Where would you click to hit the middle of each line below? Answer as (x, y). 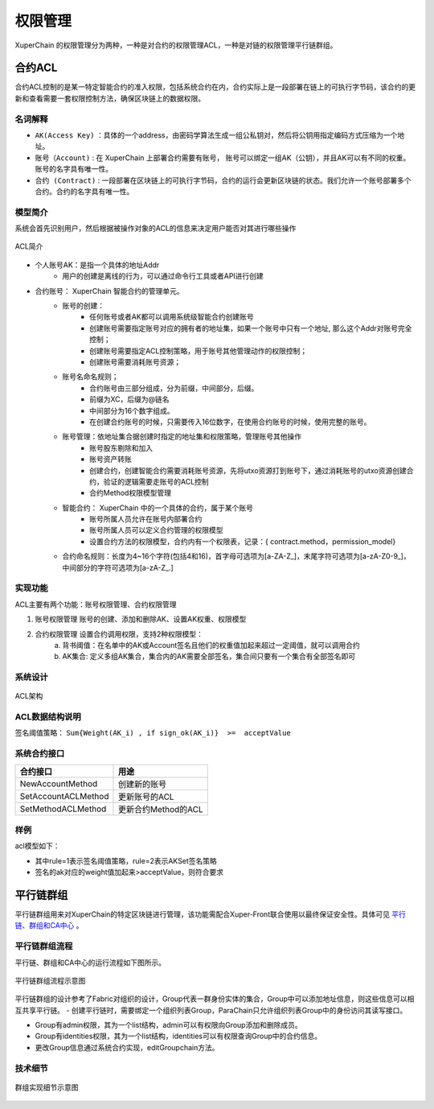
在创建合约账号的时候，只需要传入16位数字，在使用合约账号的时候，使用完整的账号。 (230, 422)
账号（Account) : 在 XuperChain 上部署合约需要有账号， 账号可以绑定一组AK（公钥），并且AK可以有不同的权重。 (223, 158)
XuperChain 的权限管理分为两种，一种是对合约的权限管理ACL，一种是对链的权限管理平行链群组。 (176, 45)
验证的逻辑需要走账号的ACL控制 (156, 481)
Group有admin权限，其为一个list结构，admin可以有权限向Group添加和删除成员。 (168, 1025)
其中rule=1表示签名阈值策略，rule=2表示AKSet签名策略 (126, 860)
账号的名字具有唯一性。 (74, 169)
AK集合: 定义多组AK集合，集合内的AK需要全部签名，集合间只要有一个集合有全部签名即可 (209, 657)
